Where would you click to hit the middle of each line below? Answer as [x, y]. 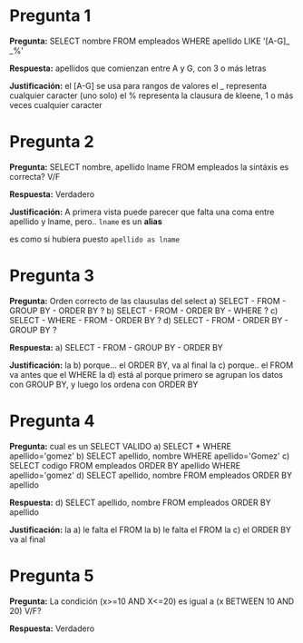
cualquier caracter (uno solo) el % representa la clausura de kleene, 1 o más [151, 95]
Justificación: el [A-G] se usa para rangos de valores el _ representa [138, 85]
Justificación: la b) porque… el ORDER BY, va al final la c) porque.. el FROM [151, 365]
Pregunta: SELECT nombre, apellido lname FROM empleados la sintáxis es [149, 167]
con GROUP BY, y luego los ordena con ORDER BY [104, 384]
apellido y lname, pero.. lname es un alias [86, 221]
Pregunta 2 [52, 142]
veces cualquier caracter [56, 104]
